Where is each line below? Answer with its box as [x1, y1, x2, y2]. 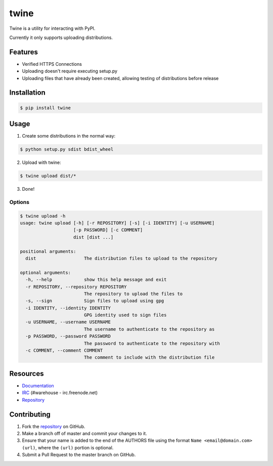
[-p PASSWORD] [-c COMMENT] [73, 227, 143, 233]
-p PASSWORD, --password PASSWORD [25, 333, 111, 339]
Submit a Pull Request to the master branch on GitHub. [22, 452, 136, 458]
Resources [9, 369, 44, 378]
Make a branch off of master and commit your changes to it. [22, 431, 148, 436]
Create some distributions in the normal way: [22, 133, 116, 139]
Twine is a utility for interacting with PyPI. [9, 25, 96, 31]
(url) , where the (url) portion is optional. [22, 444, 114, 450]
